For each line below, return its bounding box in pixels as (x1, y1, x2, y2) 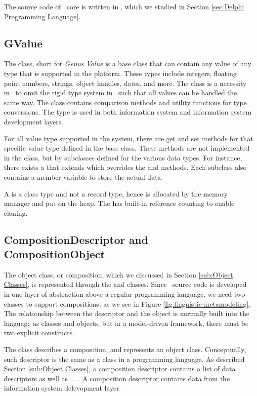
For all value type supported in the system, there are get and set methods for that (4, 133, 253, 143)
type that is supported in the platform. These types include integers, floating (4, 68, 237, 78)
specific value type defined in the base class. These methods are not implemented (4, 143, 250, 153)
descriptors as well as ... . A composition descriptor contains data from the (4, 373, 230, 383)
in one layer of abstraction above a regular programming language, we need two (4, 289, 245, 299)
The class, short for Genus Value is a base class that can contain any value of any (4, 58, 252, 69)
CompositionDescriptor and (4, 232, 148, 247)
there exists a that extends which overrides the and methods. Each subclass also (4, 162, 247, 172)
